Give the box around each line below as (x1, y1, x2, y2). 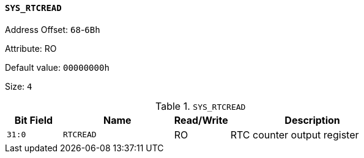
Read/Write (174, 113, 228, 126)
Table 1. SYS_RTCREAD (155, 99, 246, 112)
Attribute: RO (5, 43, 57, 54)
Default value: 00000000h (5, 62, 110, 73)
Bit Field (14, 113, 53, 126)
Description (284, 113, 340, 126)
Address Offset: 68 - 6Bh (5, 24, 100, 35)
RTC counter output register (230, 128, 359, 141)
